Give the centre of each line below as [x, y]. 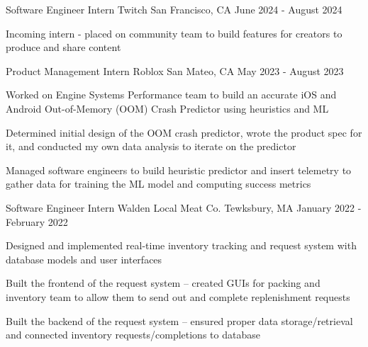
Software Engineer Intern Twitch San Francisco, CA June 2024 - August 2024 [174, 9]
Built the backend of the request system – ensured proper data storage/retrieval [179, 320]
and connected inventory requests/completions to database [133, 335]
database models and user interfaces [84, 259]
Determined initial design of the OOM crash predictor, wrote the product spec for [184, 132]
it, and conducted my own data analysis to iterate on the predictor [151, 146]
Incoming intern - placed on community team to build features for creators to [174, 33]
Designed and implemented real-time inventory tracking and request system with [181, 245]
